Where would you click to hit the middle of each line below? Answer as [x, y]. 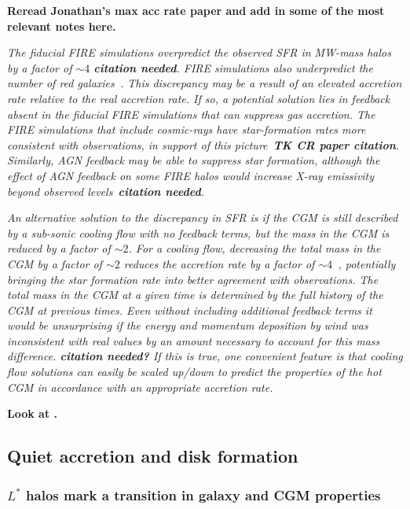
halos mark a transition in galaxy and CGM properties [203, 494]
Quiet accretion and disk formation [153, 456]
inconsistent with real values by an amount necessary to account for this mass [194, 340]
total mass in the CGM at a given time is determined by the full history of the [195, 295]
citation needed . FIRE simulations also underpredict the [233, 67]
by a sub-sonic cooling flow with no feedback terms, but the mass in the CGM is [198, 232]
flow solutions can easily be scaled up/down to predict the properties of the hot [194, 372]
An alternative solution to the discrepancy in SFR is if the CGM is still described [203, 218]
